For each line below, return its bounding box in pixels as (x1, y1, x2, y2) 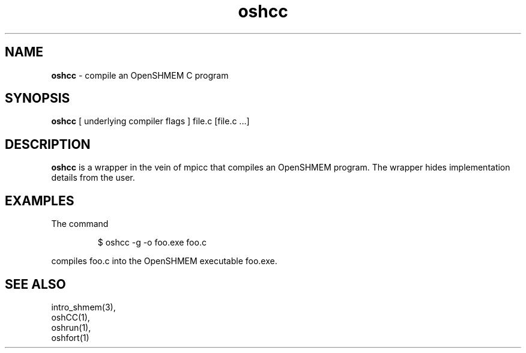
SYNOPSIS (5, 91, 70, 106)
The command (51, 219, 109, 229)
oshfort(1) (51, 332, 89, 343)
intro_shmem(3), (51, 301, 116, 312)
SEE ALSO (5, 276, 66, 292)
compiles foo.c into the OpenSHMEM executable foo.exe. (51, 256, 277, 267)
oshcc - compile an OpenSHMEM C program (51, 70, 229, 80)
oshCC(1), (51, 312, 90, 322)
